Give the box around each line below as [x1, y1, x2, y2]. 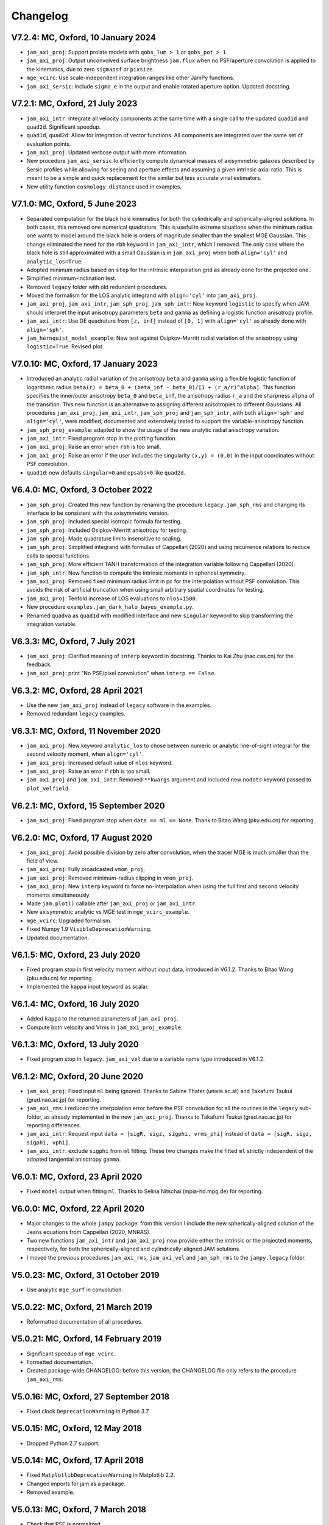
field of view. [26, 857, 59, 864]
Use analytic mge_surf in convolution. [26, 1286, 124, 1293]
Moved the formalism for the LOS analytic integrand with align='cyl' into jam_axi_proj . [26, 292, 258, 299]
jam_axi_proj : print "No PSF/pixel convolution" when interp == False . [26, 669, 216, 676]
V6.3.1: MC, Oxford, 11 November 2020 [11, 726, 161, 736]
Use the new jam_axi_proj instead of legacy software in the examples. [26, 701, 212, 709]
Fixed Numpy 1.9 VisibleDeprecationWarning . [26, 925, 152, 933]
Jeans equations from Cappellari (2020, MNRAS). [26, 1228, 151, 1235]
